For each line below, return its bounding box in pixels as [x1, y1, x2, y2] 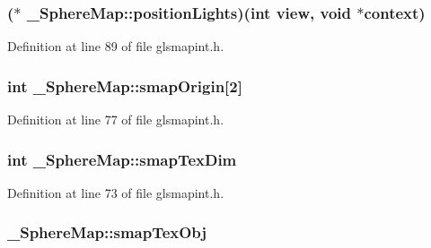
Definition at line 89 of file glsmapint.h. [7, 37, 224, 56]
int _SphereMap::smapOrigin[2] [7, 74, 242, 97]
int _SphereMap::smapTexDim [7, 148, 237, 170]
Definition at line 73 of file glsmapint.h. [7, 183, 224, 201]
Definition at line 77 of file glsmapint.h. [7, 110, 224, 129]
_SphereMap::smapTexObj [7, 221, 207, 244]
